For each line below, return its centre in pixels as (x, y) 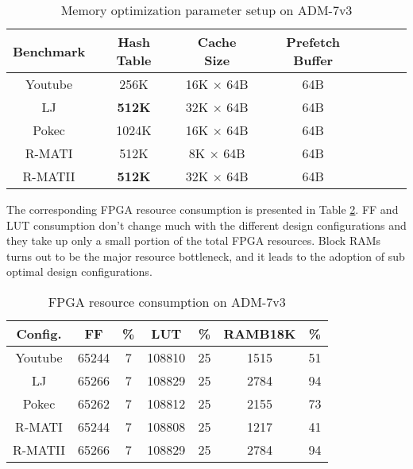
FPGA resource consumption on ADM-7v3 (167, 301)
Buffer (313, 60)
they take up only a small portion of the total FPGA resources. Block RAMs (194, 240)
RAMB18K (260, 333)
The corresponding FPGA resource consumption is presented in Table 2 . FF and (203, 209)
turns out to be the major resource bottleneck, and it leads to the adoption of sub (206, 256)
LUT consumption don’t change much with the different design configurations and (206, 225)
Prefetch (313, 42)
